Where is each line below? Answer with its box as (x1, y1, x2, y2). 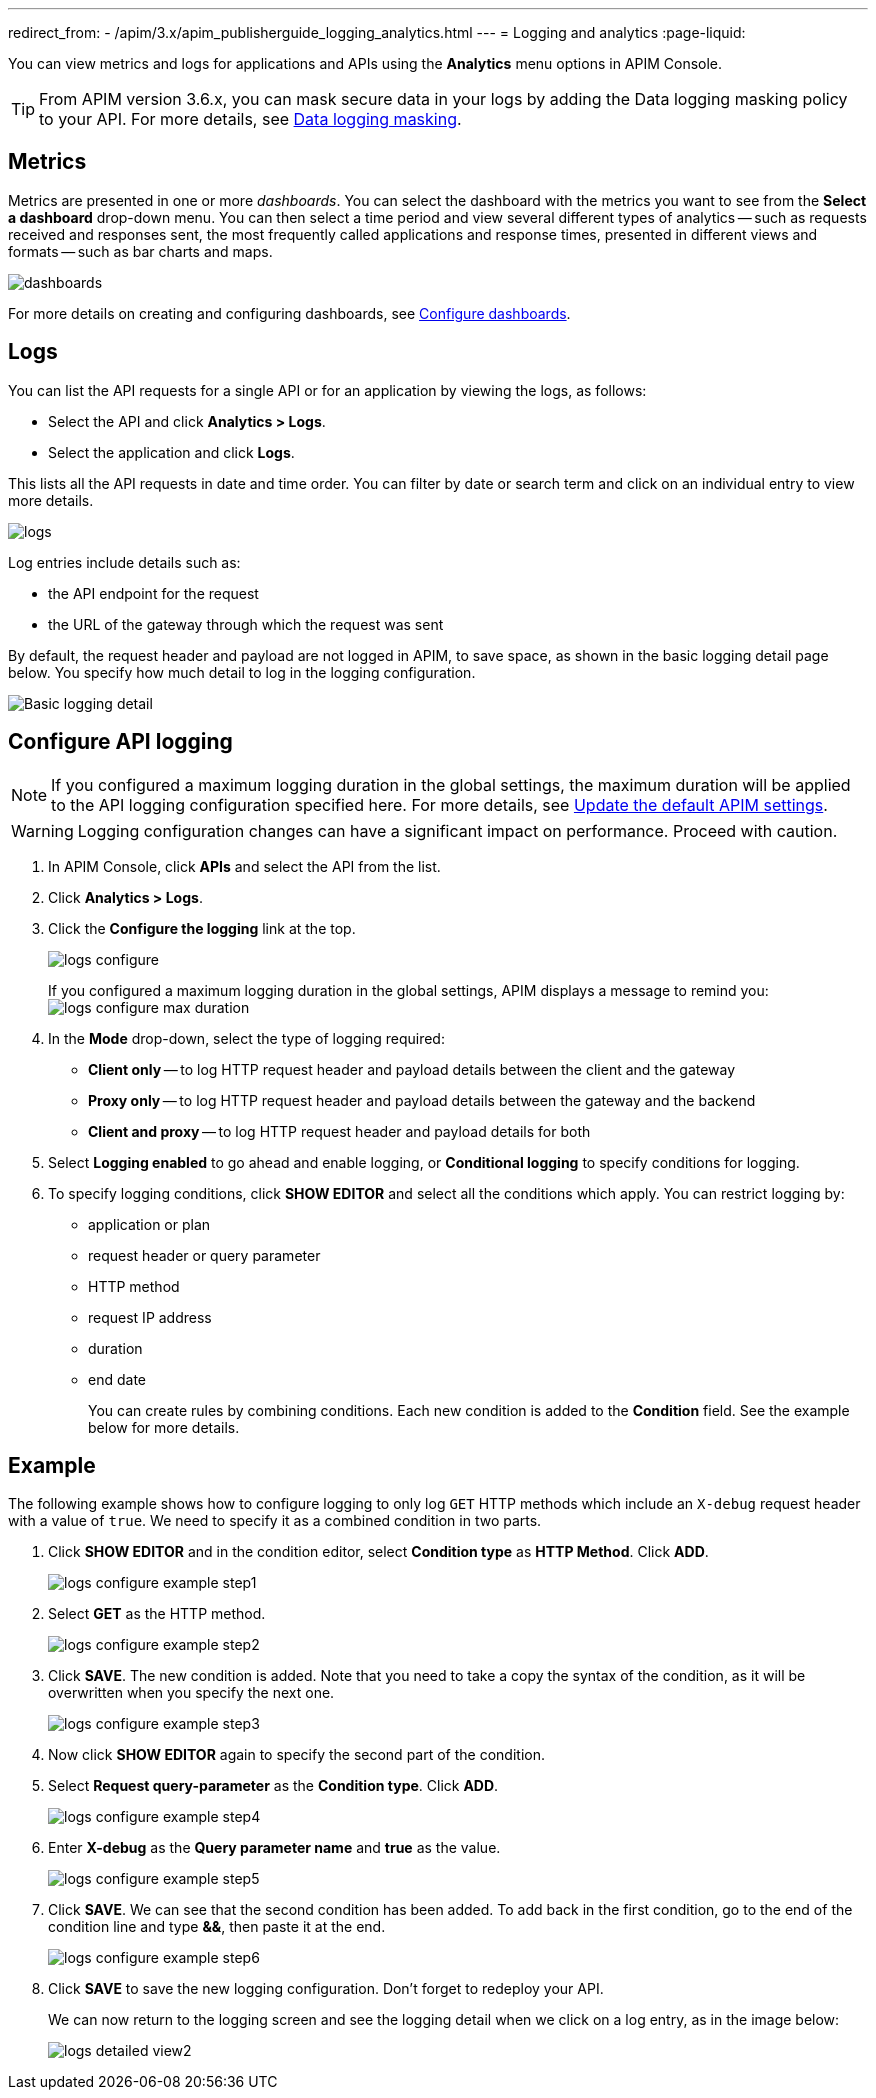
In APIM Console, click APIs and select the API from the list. (48, 857, 441, 875)
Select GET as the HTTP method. (48, 1605, 266, 1623)
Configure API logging (8, 729, 233, 755)
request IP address (88, 1308, 212, 1326)
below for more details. (88, 1418, 240, 1436)
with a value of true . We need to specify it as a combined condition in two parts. (8, 1512, 542, 1530)
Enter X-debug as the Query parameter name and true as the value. (48, 1839, 501, 1857)
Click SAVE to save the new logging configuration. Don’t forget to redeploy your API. (48, 1980, 604, 1998)
